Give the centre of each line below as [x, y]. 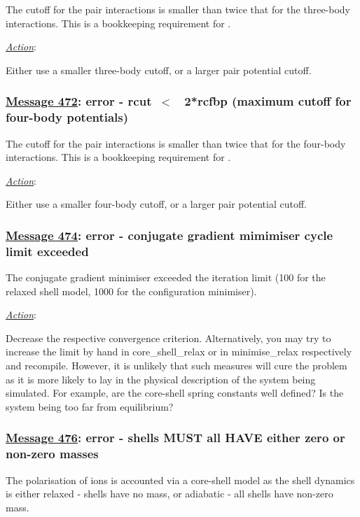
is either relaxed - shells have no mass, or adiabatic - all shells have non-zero [169, 494]
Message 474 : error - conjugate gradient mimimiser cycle [169, 235]
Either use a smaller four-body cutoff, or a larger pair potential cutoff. [156, 204]
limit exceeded [47, 251]
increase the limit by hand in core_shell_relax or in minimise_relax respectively [179, 352]
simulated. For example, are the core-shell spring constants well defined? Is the [175, 393]
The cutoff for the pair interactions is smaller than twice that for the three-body [178, 9]
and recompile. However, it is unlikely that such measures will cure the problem [176, 365]
